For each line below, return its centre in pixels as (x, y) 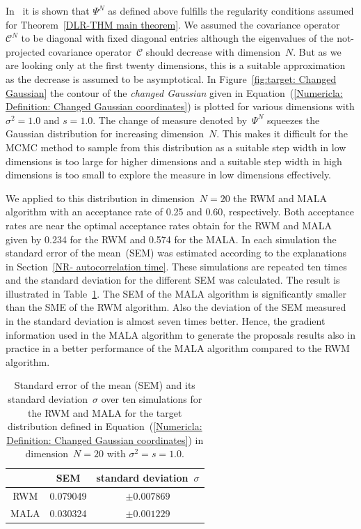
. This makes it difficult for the (282, 133)
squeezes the (293, 120)
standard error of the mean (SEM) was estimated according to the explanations (176, 253)
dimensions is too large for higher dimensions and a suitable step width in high (174, 161)
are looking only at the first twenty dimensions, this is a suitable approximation (176, 65)
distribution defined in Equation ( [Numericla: (105, 426)
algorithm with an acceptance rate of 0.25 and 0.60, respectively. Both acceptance (180, 212)
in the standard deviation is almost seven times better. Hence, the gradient (166, 321)
